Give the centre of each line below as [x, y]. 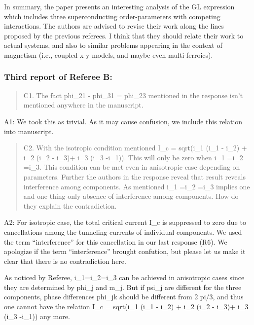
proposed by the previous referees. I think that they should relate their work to [124, 35]
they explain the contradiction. [70, 205]
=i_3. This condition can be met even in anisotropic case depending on [132, 167]
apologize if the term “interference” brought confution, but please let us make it [125, 251]
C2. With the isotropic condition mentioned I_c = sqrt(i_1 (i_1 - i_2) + [135, 148]
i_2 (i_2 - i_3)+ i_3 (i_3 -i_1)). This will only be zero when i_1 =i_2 [133, 157]
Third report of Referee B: [58, 77]
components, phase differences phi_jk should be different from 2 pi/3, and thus [124, 297]
